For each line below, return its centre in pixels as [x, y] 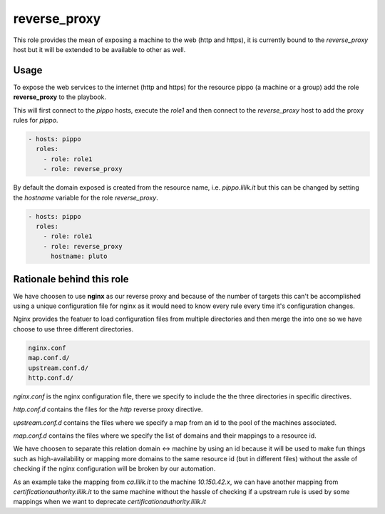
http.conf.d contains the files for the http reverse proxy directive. [108, 409]
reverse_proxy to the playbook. [60, 97]
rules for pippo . [36, 120]
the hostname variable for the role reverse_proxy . [86, 197]
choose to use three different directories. [73, 329]
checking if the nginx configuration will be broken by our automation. [114, 469]
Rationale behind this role [71, 279]
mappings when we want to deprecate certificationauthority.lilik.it [110, 502]
